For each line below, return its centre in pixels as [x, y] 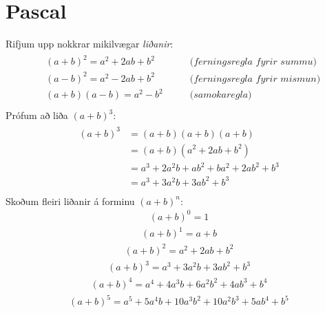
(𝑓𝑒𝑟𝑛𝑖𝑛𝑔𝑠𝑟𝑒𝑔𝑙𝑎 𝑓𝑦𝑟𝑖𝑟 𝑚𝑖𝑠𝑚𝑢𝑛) [255, 79]
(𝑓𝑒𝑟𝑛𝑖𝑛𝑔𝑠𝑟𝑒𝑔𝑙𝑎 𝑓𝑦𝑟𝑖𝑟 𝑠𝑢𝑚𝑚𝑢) [253, 62]
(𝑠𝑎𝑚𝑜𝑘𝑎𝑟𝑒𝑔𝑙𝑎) [221, 95]
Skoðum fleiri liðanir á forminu [70, 201]
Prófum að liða [37, 115]
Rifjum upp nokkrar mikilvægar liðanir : [90, 44]
